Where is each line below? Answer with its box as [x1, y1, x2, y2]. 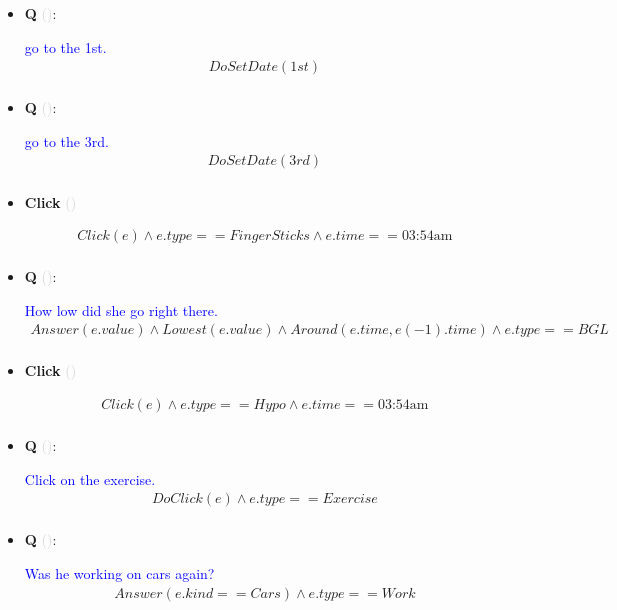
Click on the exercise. [24, 468, 156, 489]
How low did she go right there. [24, 299, 218, 320]
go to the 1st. [24, 36, 107, 57]
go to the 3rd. [24, 130, 109, 151]
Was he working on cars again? [24, 562, 215, 583]
